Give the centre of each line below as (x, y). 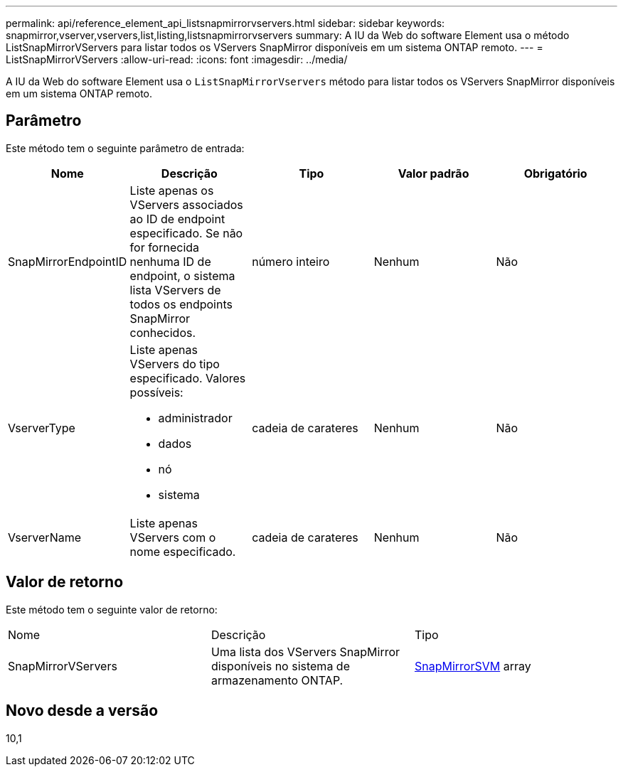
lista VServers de (175, 290)
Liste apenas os (172, 190)
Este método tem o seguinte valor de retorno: (112, 609)
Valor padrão (433, 173)
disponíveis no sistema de (280, 666)
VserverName (45, 537)
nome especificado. (183, 551)
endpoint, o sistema (182, 275)
